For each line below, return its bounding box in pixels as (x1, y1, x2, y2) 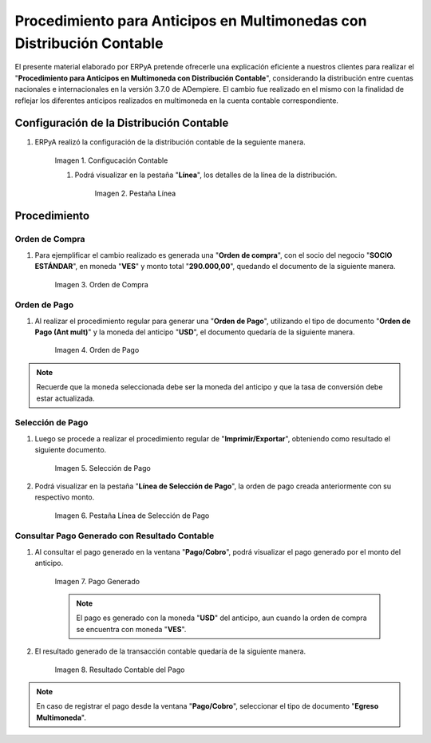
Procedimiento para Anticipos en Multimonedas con (14, 12, 367, 30)
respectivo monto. (34, 492, 95, 502)
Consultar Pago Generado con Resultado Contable (14, 531, 215, 542)
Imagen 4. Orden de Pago (54, 346, 140, 355)
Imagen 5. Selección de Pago (54, 463, 151, 472)
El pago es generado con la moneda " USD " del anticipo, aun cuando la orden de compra (76, 613, 367, 622)
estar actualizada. (36, 393, 95, 403)
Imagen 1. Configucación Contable (54, 156, 168, 165)
